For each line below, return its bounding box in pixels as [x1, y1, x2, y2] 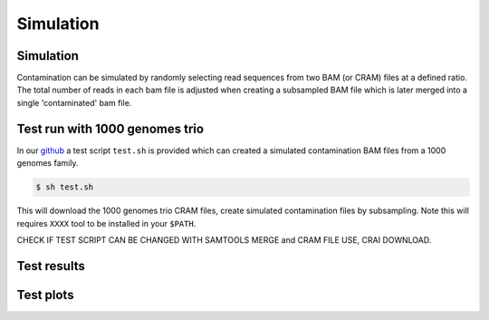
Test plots [16, 286, 74, 303]
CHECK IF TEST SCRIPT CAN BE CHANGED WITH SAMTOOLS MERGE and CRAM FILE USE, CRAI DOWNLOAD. [16, 234, 432, 245]
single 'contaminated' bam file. [16, 97, 132, 108]
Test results [16, 258, 85, 274]
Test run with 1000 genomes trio [16, 121, 204, 136]
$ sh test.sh [35, 182, 94, 192]
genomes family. [16, 158, 79, 169]
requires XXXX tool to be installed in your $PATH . [16, 218, 197, 228]
